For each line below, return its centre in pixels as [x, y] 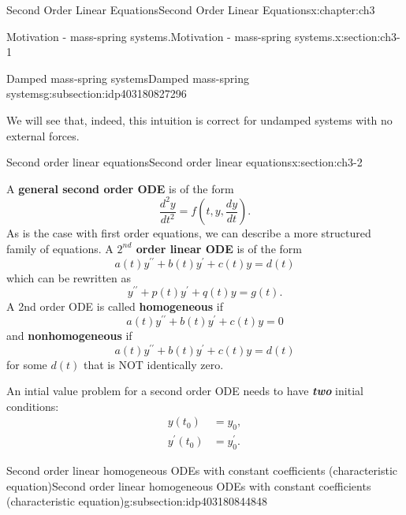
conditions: [33, 406]
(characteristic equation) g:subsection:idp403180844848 [137, 501]
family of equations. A [60, 248]
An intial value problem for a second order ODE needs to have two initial [185, 391]
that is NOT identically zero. [153, 364]
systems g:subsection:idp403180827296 [97, 93]
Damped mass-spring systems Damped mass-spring [128, 78]
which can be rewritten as [69, 277]
